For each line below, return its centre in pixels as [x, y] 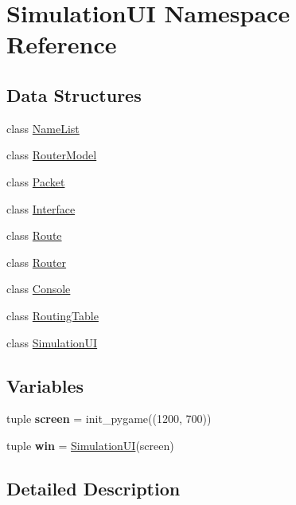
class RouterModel [52, 155]
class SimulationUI [52, 342]
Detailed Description [93, 488]
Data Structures [74, 94]
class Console [39, 289]
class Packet [36, 181]
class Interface [41, 208]
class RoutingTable [53, 315]
